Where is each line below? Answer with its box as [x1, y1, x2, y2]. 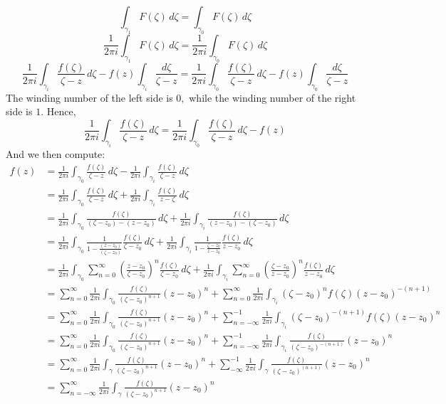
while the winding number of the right [189, 90, 356, 105]
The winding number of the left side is [6, 90, 173, 105]
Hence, [46, 104, 76, 119]
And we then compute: [6, 147, 105, 161]
